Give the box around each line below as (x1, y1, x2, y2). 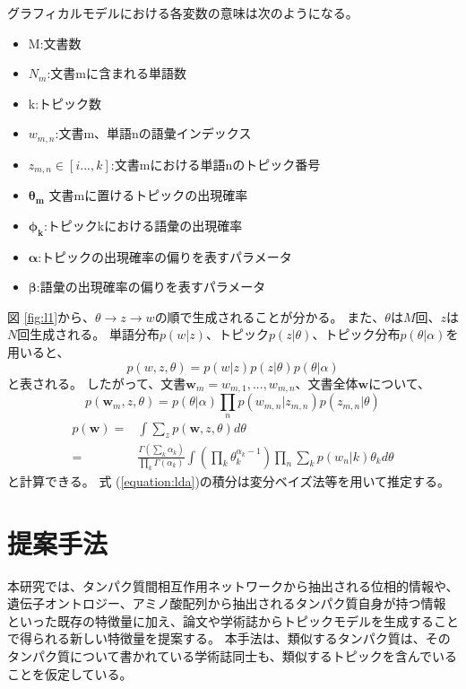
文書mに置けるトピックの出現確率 (48, 186, 248, 205)
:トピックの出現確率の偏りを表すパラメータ (38, 247, 292, 266)
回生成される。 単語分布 (17, 325, 160, 344)
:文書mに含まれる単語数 (47, 64, 186, 83)
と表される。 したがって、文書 (7, 373, 186, 392)
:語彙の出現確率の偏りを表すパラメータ (36, 277, 266, 296)
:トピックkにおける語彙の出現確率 (43, 215, 243, 234)
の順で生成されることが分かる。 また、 (154, 307, 385, 326)
